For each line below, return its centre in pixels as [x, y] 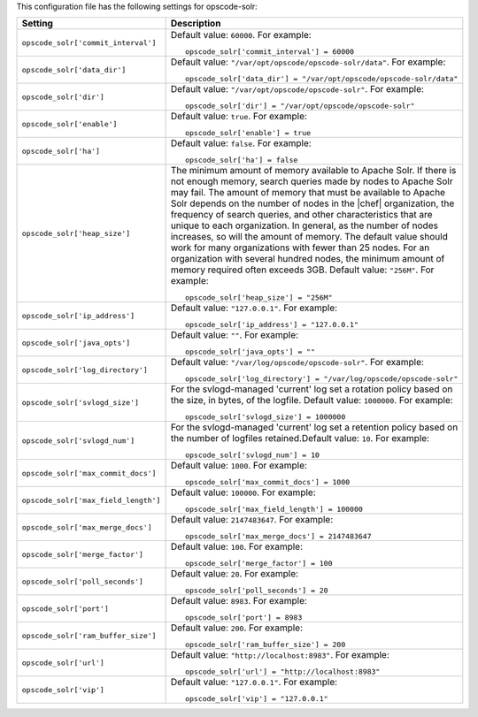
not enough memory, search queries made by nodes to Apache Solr [312, 181]
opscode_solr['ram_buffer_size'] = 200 [265, 645]
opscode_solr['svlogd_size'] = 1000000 [265, 417]
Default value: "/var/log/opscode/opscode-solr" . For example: [297, 362]
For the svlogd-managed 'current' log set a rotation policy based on [312, 389]
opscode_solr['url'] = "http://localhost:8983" [282, 672]
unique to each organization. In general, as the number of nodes [304, 225]
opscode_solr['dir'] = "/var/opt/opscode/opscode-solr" [300, 106]
